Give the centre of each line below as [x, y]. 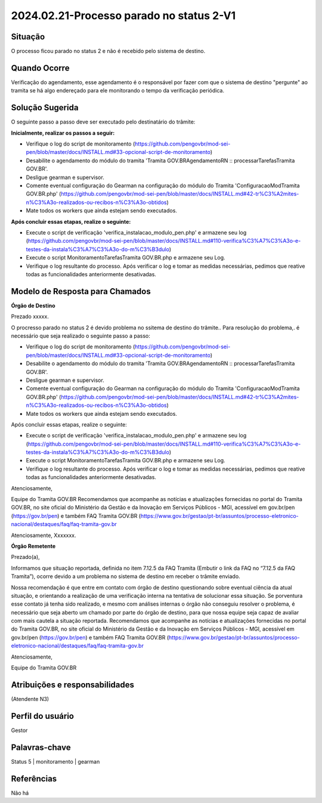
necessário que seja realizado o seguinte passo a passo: [80, 336]
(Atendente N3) [30, 699]
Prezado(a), [25, 557]
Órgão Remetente [33, 546]
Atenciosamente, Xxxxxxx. [44, 535]
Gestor [19, 730]
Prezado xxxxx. [30, 317]
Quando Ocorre [40, 68]
